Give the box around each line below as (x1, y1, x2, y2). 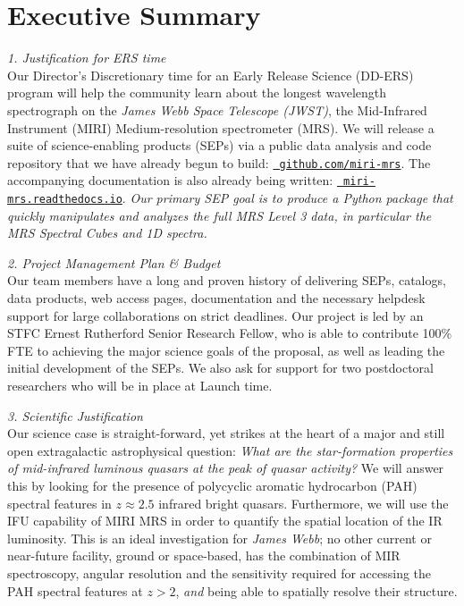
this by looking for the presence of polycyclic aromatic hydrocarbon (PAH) (7, 476, 418, 494)
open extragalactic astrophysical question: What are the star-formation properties (7, 441, 453, 459)
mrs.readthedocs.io (7, 193, 122, 206)
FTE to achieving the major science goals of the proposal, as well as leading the (7, 341, 445, 359)
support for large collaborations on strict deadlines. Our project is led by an (7, 306, 424, 324)
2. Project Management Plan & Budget (7, 253, 221, 272)
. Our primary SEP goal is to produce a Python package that (122, 189, 453, 206)
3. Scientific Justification (7, 406, 143, 425)
